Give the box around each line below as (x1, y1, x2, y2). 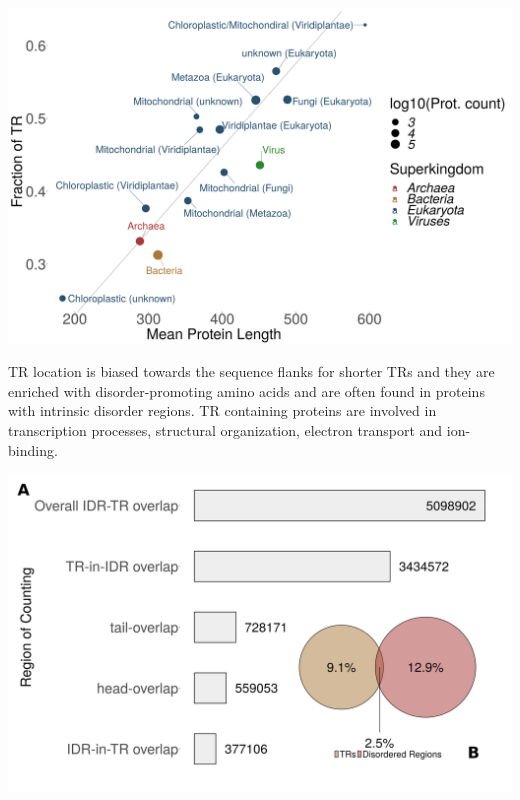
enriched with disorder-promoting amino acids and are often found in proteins (8, 380, 485, 401)
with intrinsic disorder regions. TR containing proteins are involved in (8, 400, 437, 421)
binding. (8, 439, 58, 460)
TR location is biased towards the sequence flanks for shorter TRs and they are (8, 361, 495, 382)
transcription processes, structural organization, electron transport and (8, 420, 443, 441)
